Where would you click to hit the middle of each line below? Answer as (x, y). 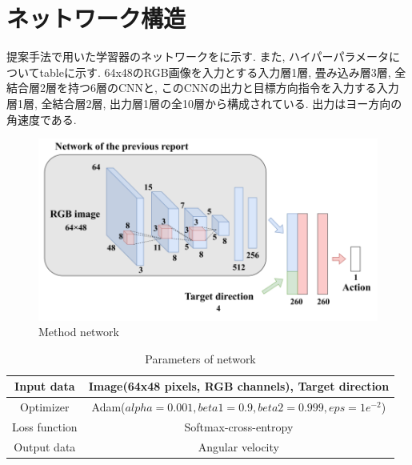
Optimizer (45, 407)
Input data (45, 386)
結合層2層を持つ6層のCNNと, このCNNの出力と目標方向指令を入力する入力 (203, 88)
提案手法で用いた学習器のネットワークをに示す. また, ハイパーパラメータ (198, 56)
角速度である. (42, 119)
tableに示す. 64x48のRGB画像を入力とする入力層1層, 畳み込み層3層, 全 (223, 72)
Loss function (45, 427)
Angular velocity (238, 446)
